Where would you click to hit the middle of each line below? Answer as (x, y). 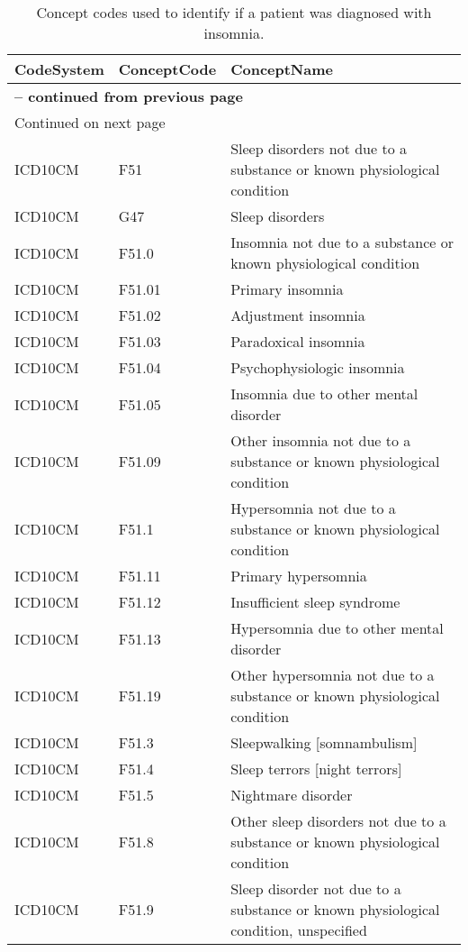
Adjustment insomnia (298, 315)
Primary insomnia (287, 289)
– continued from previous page (129, 96)
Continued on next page (90, 122)
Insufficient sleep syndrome (315, 602)
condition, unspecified (299, 930)
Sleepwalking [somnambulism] (324, 742)
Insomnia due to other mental (324, 394)
